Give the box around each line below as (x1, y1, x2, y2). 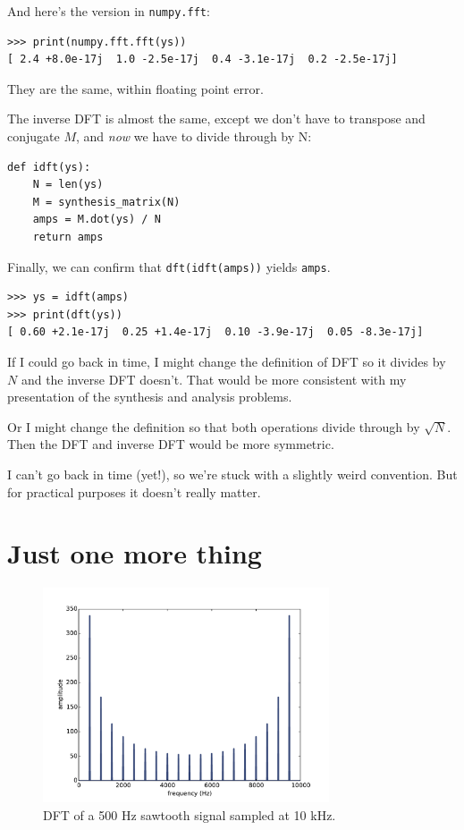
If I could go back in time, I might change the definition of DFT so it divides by (7, 352, 446, 371)
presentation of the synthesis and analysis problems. (7, 387, 292, 406)
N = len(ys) (32, 178, 104, 191)
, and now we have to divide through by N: (76, 127, 312, 146)
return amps (32, 231, 104, 243)
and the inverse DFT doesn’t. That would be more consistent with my (21, 369, 407, 388)
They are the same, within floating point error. (7, 79, 264, 97)
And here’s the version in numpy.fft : (7, 2, 210, 20)
